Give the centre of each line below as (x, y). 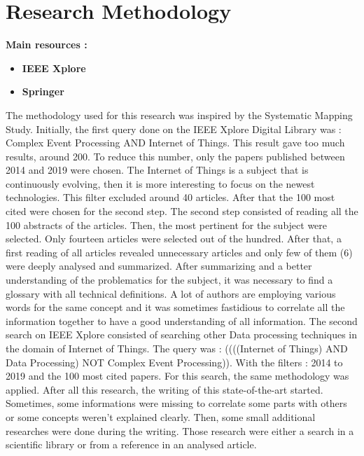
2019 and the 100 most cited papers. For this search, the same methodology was (177, 376)
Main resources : (47, 44)
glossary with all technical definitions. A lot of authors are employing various (171, 293)
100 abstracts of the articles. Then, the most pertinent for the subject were (167, 224)
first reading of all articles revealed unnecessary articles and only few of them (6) (179, 252)
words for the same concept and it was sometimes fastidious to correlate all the (175, 307)
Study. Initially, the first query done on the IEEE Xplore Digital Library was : (174, 129)
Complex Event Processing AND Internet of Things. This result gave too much (175, 143)
